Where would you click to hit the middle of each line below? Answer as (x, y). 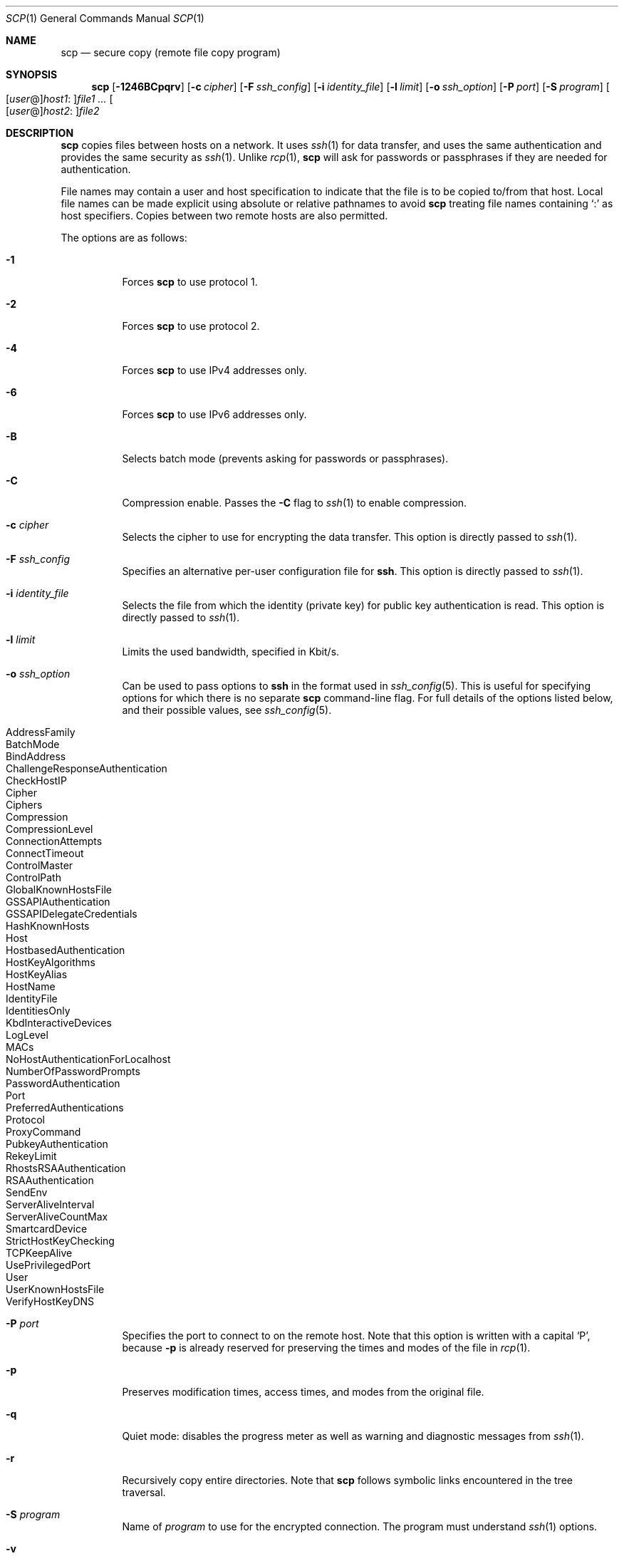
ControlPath (33, 877)
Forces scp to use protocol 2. (191, 326)
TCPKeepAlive (39, 1253)
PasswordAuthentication (63, 1083)
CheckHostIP (36, 780)
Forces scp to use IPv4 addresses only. (214, 370)
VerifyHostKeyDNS (50, 1301)
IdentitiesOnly (38, 1011)
